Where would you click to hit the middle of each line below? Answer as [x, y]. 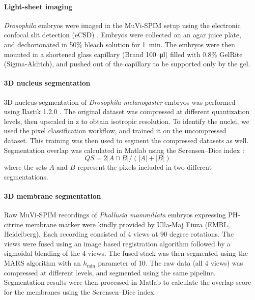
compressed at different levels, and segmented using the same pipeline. [110, 272]
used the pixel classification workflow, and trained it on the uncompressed [115, 131]
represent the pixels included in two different [144, 167]
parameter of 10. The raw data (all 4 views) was [170, 263]
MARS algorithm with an [42, 263]
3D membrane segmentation [53, 195]
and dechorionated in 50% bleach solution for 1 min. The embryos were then [120, 44]
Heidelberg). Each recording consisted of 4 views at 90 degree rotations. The [119, 234]
